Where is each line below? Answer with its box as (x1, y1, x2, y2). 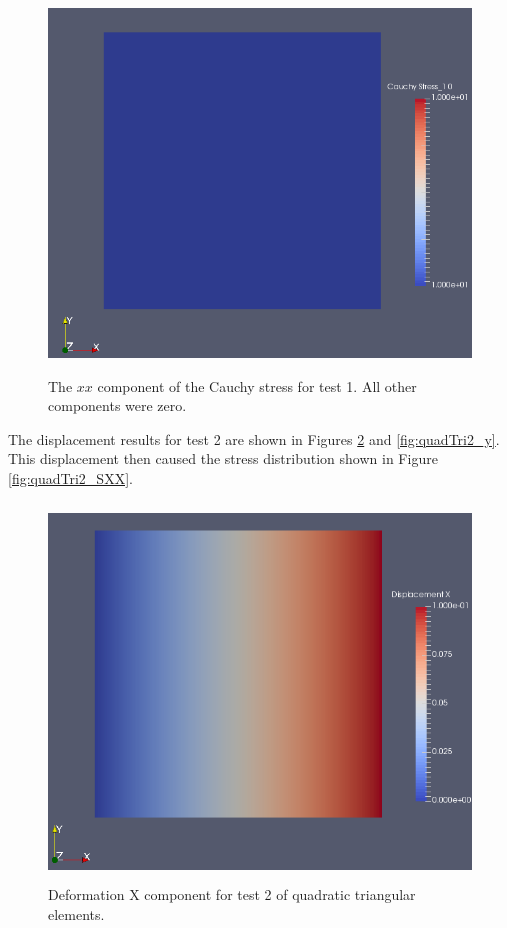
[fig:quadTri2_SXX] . (8, 467, 133, 488)
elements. (48, 903, 105, 924)
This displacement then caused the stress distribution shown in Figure (8, 448, 438, 469)
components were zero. (48, 395, 187, 416)
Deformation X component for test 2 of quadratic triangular (48, 884, 416, 905)
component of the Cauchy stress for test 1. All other (97, 375, 417, 396)
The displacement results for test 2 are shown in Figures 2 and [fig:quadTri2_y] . (8, 428, 500, 449)
